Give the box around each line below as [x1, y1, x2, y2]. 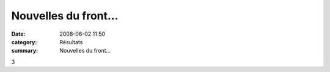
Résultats [59, 38, 83, 45]
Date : [11, 30, 26, 38]
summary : [11, 47, 38, 54]
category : [11, 38, 37, 45]
